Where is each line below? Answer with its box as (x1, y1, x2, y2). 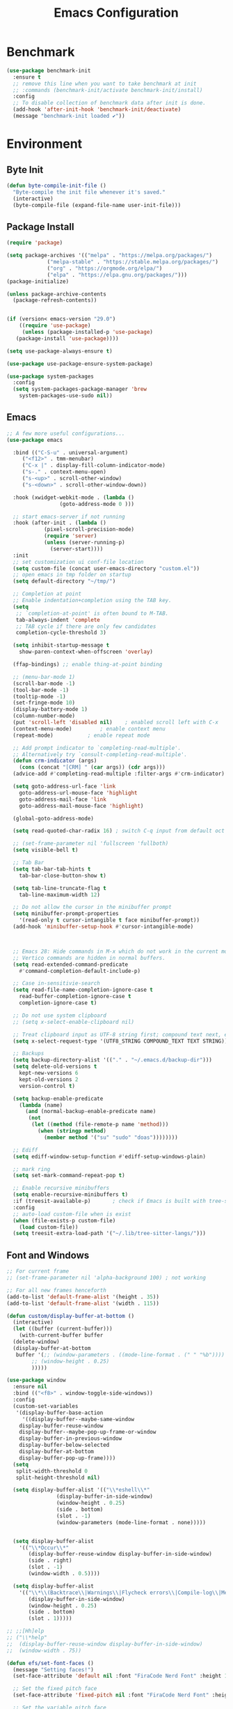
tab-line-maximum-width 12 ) (19, 891, 100, 898)
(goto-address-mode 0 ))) (59, 500, 135, 507)
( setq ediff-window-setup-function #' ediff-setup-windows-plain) (13, 1153, 207, 1160)
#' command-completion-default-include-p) (19, 967, 140, 974)
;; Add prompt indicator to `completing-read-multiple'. (13, 744, 182, 751)
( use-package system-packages (6, 373, 95, 380)
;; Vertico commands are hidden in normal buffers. (13, 954, 166, 961)
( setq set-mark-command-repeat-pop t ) (13, 1172, 126, 1179)
